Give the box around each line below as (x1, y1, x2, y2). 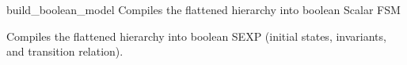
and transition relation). (6, 43, 124, 60)
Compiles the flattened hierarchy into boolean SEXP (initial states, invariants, (6, 27, 386, 44)
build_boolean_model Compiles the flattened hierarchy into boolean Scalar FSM (6, 2, 401, 17)
